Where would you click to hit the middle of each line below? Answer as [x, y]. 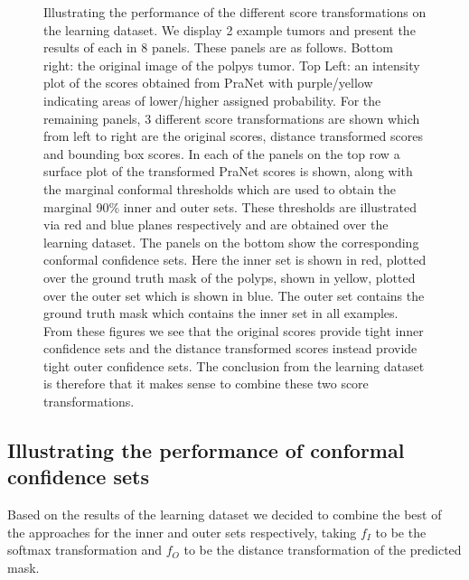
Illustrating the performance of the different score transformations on [235, 12]
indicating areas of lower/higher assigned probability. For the [212, 100]
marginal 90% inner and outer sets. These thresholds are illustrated [230, 206]
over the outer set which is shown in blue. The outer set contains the [234, 295]
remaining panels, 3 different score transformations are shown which [232, 118]
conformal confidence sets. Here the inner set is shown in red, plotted [235, 260]
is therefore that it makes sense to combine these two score [206, 384]
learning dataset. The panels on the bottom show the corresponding [231, 242]
